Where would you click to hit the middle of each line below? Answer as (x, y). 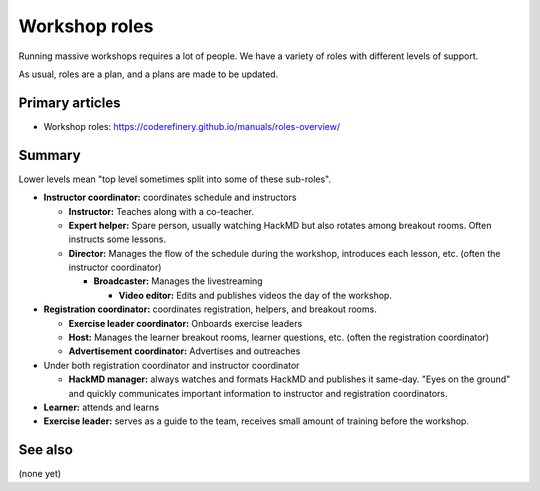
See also (46, 450)
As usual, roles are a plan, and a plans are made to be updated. (148, 74)
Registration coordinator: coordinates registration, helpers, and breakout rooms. (210, 309)
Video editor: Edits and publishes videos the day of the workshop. (255, 295)
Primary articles (69, 102)
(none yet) (40, 474)
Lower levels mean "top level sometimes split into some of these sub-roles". (175, 179)
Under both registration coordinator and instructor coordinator (171, 365)
